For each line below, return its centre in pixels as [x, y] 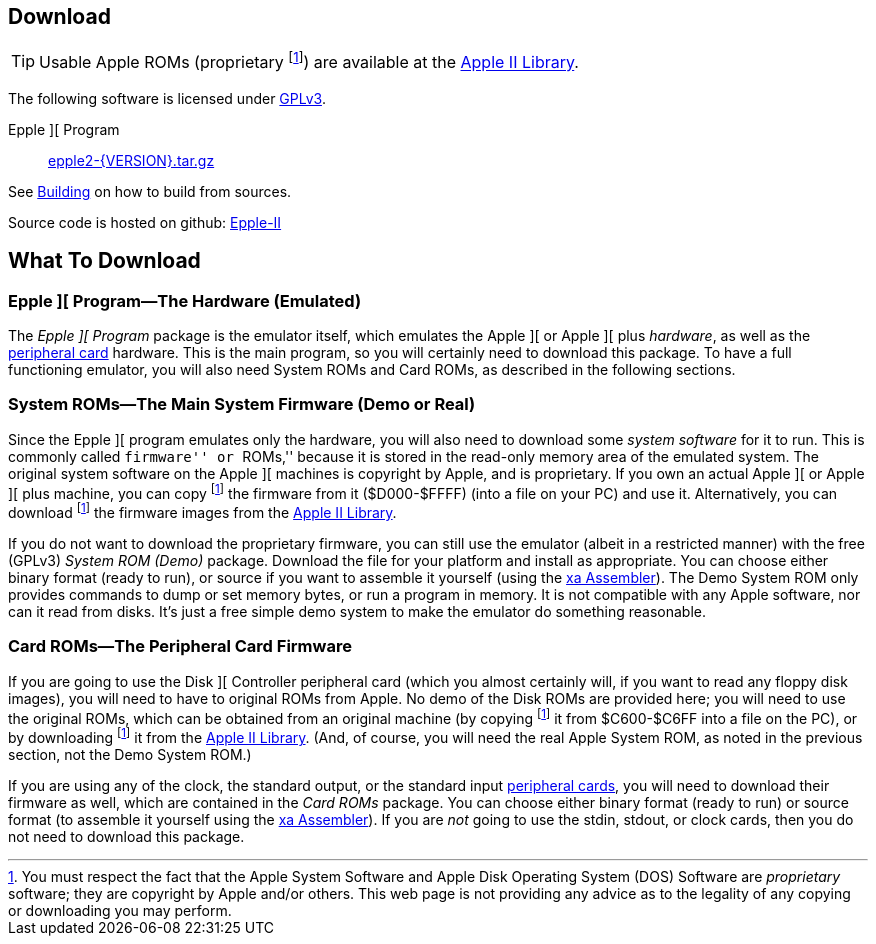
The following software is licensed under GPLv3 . [167, 98]
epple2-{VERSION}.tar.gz [131, 160]
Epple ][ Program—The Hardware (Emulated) [185, 300]
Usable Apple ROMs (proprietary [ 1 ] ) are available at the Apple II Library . [309, 61]
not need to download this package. [126, 837]
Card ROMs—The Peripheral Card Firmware [180, 646]
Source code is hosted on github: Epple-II [145, 222]
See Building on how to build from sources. [150, 191]
